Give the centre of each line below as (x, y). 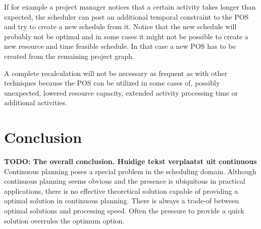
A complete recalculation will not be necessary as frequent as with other (116, 73)
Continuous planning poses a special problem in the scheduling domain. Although (130, 171)
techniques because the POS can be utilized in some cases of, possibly (112, 83)
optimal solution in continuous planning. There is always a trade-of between (122, 201)
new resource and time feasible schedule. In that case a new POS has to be (120, 46)
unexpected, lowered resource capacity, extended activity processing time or (121, 92)
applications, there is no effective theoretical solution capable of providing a (121, 190)
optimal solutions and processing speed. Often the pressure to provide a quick (124, 211)
